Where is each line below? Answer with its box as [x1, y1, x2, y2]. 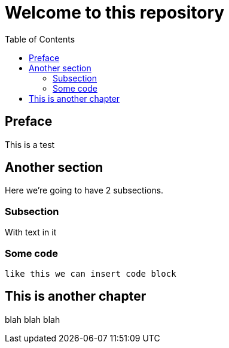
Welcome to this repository [5, 2, 225, 23]
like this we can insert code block [5, 268, 176, 279]
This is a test [5, 139, 55, 150]
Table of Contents [5, 34, 75, 44]
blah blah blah [5, 314, 60, 325]
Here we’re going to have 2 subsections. [5, 185, 164, 196]
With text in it [5, 227, 57, 238]
